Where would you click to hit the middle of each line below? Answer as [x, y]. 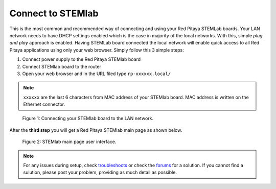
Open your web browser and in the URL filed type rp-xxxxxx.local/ [97, 74]
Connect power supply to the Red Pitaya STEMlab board [82, 59]
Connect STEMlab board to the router [62, 66]
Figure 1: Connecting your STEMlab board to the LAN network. [88, 119]
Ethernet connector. [44, 104]
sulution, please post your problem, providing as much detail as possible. [100, 172]
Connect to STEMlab [54, 13]
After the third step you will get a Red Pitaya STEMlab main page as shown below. [96, 130]
